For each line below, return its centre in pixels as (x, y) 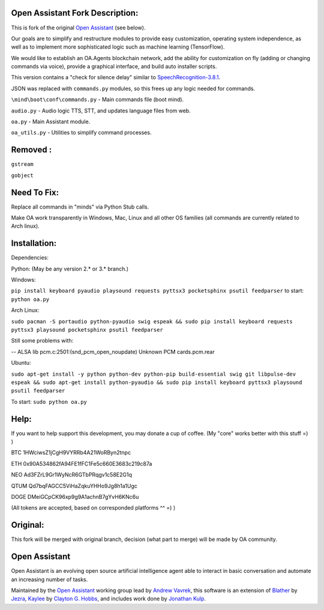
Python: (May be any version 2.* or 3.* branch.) (70, 269)
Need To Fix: (35, 192)
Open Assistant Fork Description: (75, 13)
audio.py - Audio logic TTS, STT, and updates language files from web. (101, 111)
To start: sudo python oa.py (49, 401)
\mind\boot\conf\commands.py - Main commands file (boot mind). (97, 100)
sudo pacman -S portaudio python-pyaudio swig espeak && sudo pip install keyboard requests (152, 321)
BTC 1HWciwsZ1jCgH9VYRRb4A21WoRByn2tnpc (71, 453)
